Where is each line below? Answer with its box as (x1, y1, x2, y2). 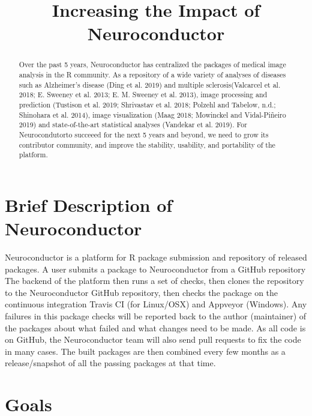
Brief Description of (5, 192, 173, 217)
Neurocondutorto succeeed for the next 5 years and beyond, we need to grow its (19, 129, 269, 139)
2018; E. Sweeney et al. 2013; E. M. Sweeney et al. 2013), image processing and (19, 89, 268, 100)
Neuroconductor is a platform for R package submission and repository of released (5, 251, 307, 264)
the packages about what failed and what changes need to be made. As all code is (5, 321, 306, 334)
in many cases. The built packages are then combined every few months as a (5, 345, 286, 357)
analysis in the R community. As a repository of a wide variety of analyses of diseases (19, 70, 286, 80)
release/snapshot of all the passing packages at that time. (5, 357, 216, 369)
